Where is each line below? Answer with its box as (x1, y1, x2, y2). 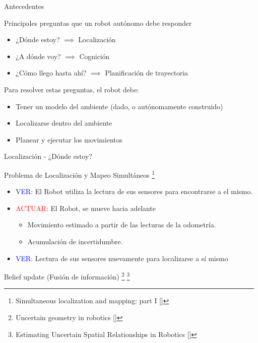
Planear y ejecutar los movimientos (15, 134, 123, 144)
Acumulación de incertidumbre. (27, 236, 123, 246)
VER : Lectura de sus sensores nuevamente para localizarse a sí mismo (15, 253, 228, 263)
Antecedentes (4, 1, 44, 11)
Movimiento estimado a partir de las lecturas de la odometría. (27, 219, 216, 230)
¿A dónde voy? (15, 51, 61, 61)
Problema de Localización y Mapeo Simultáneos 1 (4, 168, 155, 180)
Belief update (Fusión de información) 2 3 (4, 270, 130, 281)
